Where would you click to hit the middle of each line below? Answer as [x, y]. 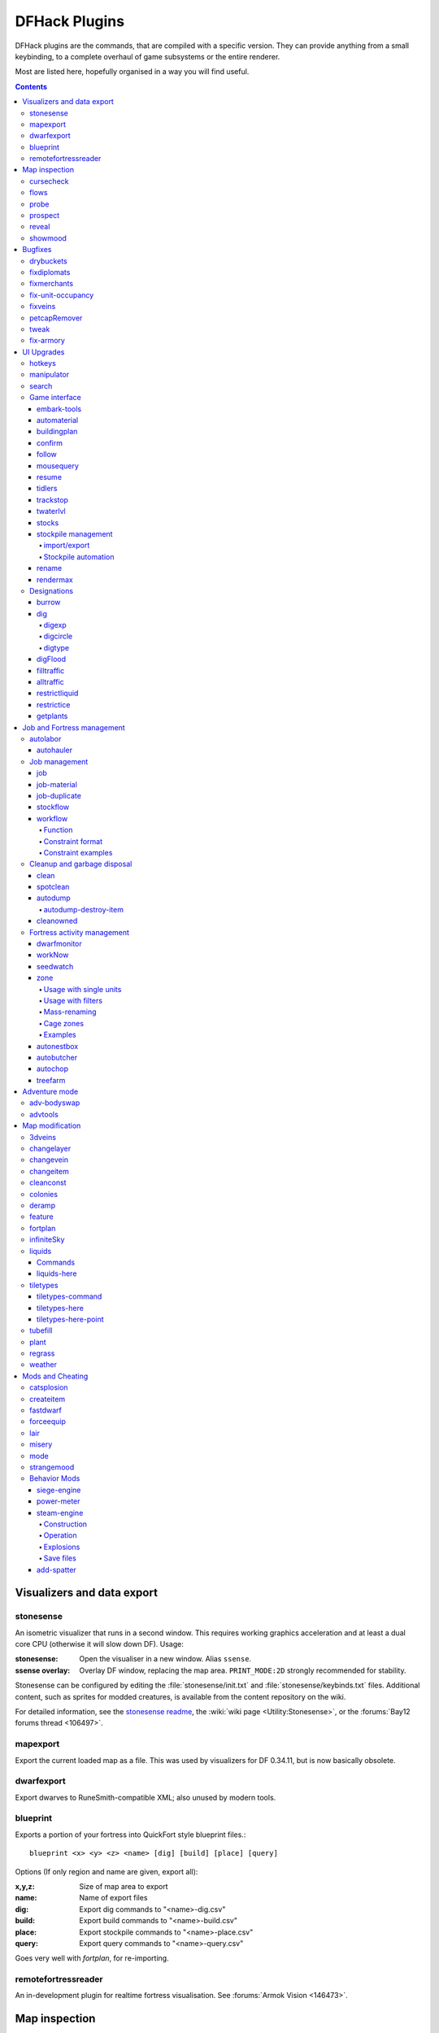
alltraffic [50, 682]
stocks [48, 522]
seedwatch [55, 966]
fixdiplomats [50, 272]
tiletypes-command [70, 1296]
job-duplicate [59, 795]
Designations [51, 590]
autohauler [55, 750]
